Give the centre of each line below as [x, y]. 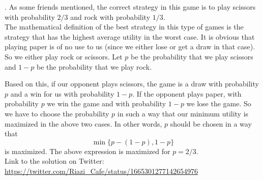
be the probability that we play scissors [192, 56]
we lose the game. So [219, 103]
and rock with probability [110, 17]
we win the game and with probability [107, 103]
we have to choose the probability [57, 113]
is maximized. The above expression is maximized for [87, 151]
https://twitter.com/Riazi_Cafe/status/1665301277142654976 [101, 171]
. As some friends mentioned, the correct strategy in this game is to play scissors [130, 7]
